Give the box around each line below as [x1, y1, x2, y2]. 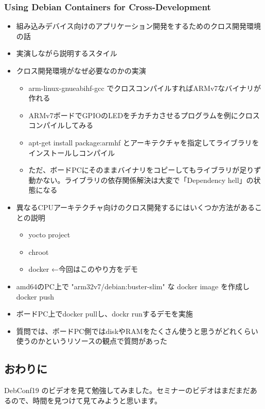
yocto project [28, 229, 70, 240]
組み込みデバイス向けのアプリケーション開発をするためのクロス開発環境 [16, 21, 261, 31]
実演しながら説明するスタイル [16, 48, 117, 59]
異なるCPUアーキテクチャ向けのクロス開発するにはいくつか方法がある [16, 201, 255, 212]
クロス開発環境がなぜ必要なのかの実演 [16, 65, 146, 76]
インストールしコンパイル [28, 147, 115, 158]
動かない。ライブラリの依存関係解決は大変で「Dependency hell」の [28, 174, 254, 185]
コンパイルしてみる [28, 120, 94, 131]
